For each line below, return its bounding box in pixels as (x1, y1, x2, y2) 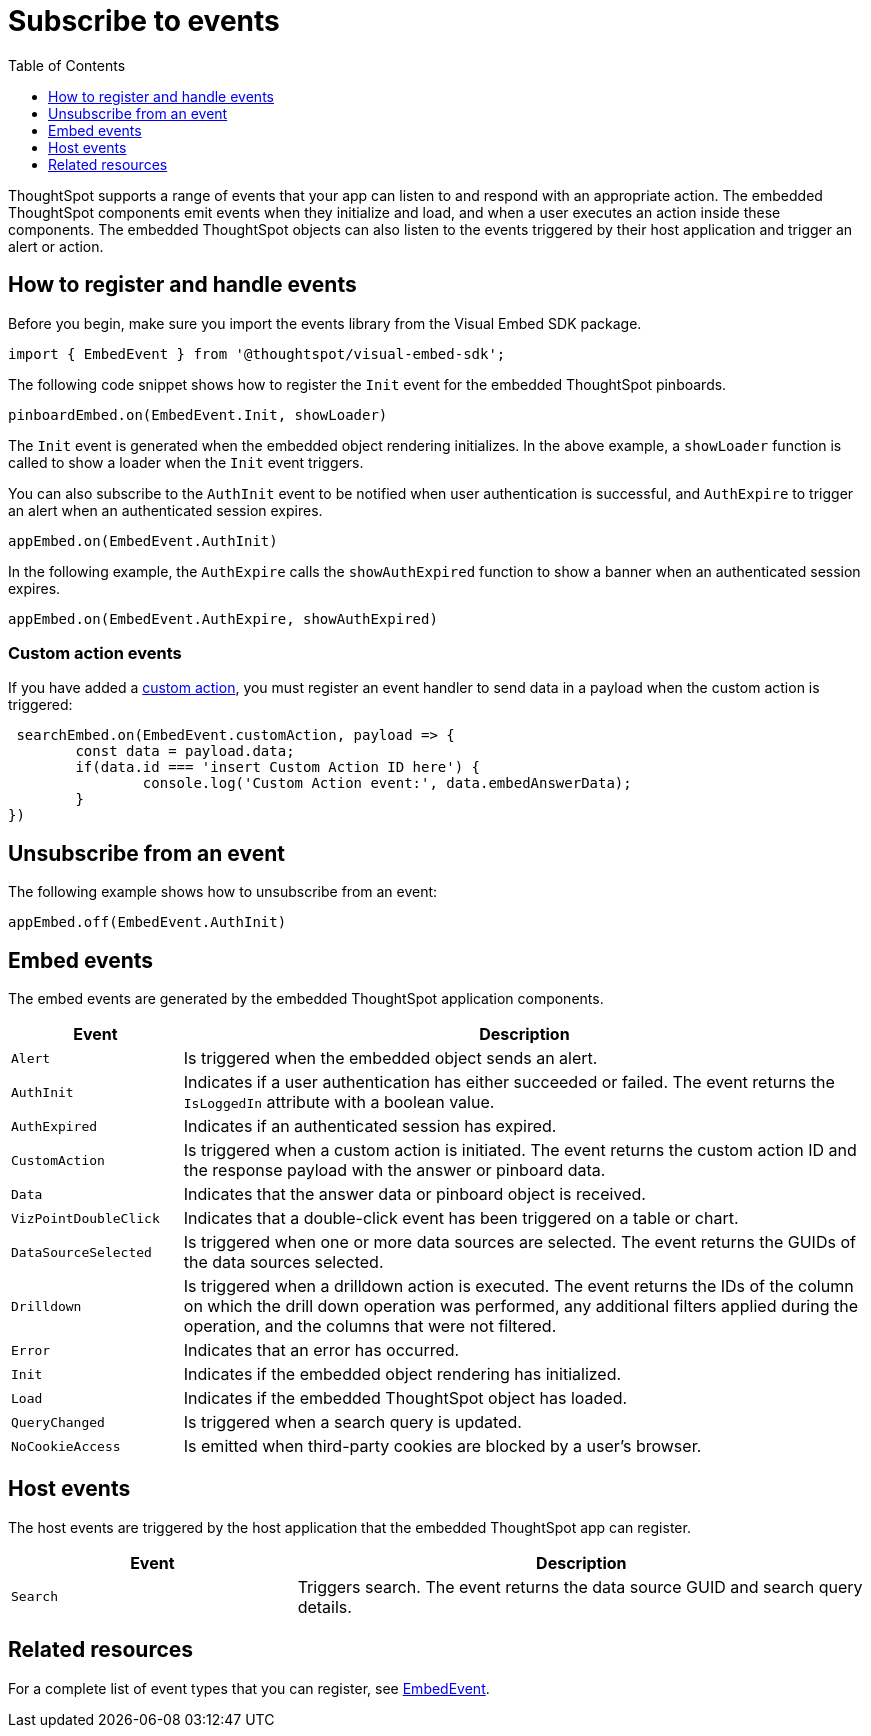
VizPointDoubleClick (11, 1210, 160, 1226)
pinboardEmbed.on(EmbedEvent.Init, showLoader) (8, 406, 388, 423)
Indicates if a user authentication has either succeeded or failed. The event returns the (183, 1072, 835, 1093)
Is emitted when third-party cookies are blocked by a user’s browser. (183, 1436, 702, 1457)
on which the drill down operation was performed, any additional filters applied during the (183, 1296, 859, 1317)
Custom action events (8, 642, 182, 663)
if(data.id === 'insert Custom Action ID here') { (75, 759, 481, 776)
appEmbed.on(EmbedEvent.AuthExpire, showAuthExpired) (8, 610, 438, 627)
